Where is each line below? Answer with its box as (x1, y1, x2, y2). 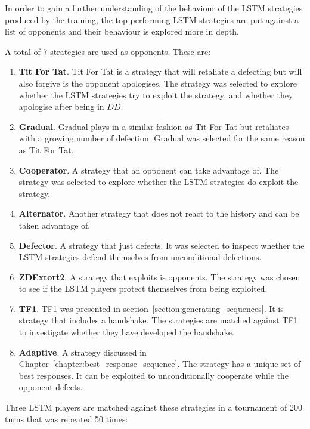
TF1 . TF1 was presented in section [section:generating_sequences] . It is (18, 302, 284, 314)
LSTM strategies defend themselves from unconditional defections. (18, 251, 262, 263)
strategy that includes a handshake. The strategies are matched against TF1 (18, 314, 298, 326)
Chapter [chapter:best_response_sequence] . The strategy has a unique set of (18, 357, 301, 370)
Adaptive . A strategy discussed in (18, 345, 147, 358)
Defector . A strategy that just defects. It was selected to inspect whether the (18, 239, 305, 251)
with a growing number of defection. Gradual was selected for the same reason (18, 132, 305, 144)
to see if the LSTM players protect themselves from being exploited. (18, 282, 268, 295)
